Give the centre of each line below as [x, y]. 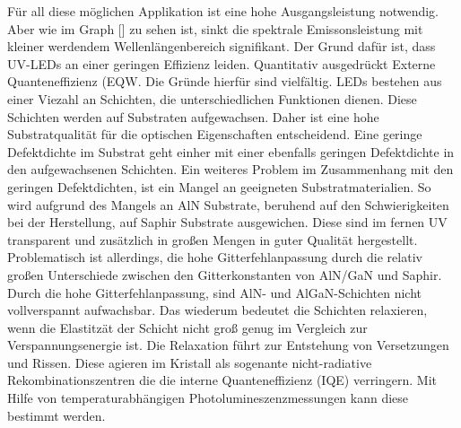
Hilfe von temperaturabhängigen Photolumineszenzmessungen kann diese [208, 398]
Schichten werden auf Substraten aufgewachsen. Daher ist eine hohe [193, 116]
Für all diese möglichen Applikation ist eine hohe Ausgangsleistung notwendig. [223, 11]
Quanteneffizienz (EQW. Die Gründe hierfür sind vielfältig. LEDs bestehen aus [225, 81]
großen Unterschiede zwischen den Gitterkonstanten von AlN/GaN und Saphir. [225, 274]
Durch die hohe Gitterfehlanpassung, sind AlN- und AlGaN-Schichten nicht [214, 292]
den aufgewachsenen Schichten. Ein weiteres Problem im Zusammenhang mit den [230, 169]
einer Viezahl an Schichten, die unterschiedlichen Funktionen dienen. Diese [212, 98]
